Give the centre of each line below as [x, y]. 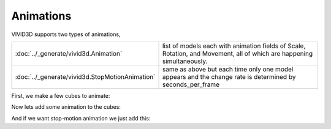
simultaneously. [185, 61]
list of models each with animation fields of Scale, [234, 46]
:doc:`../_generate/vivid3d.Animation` [69, 53]
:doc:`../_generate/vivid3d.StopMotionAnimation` [85, 76]
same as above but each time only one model [228, 69]
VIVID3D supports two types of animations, [66, 34]
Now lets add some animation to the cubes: [66, 107]
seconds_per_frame [191, 84]
